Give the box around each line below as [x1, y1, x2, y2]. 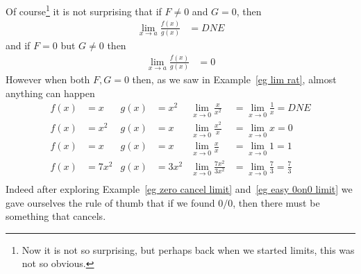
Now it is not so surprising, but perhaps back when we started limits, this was [22, 242, 355, 257]
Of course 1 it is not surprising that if [6, 2, 162, 18]
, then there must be [233, 195, 320, 209]
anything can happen [6, 85, 95, 100]
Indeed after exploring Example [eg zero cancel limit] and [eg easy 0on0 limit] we [6, 182, 353, 196]
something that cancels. [6, 209, 106, 223]
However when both [6, 72, 90, 87]
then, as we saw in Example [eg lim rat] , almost [132, 72, 337, 87]
